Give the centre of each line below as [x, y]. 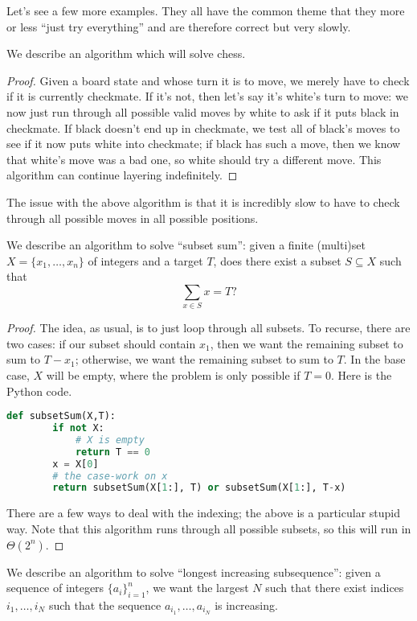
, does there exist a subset [277, 260]
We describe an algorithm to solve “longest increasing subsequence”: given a [194, 572]
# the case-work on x [110, 476]
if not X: [78, 428]
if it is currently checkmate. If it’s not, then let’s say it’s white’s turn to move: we [207, 96]
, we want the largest [197, 588]
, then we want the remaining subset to [307, 343]
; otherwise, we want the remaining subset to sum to [204, 359]
